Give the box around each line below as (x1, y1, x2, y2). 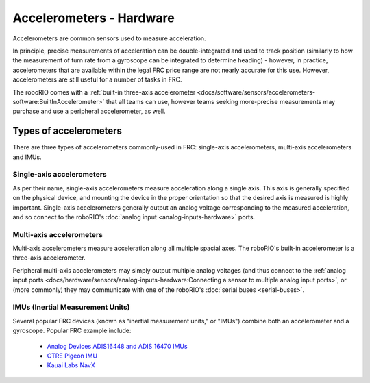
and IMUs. (12, 153, 42, 161)
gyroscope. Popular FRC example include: (12, 326, 132, 335)
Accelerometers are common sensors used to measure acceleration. (12, 34, 206, 42)
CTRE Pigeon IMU (47, 351, 98, 360)
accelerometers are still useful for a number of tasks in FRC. (12, 75, 182, 84)
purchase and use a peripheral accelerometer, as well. (12, 107, 166, 116)
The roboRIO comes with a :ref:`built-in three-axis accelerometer (12, 88, 196, 96)
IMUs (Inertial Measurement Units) (12, 302, 130, 312)
